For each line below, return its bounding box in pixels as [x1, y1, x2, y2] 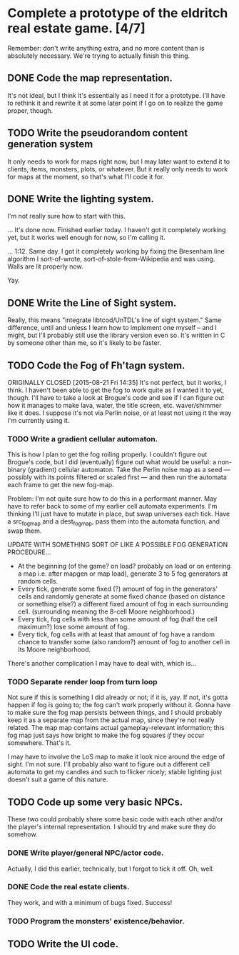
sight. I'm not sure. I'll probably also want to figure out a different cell [7, 760, 210, 769]
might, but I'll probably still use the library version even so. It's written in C [7, 331, 225, 340]
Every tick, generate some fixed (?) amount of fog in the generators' [17, 584, 218, 594]
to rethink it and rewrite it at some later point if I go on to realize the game [7, 99, 223, 107]
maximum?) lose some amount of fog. [17, 623, 130, 631]
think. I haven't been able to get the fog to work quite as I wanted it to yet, [7, 386, 225, 394]
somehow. [7, 830, 38, 839]
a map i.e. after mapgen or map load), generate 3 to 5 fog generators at [17, 569, 228, 578]
